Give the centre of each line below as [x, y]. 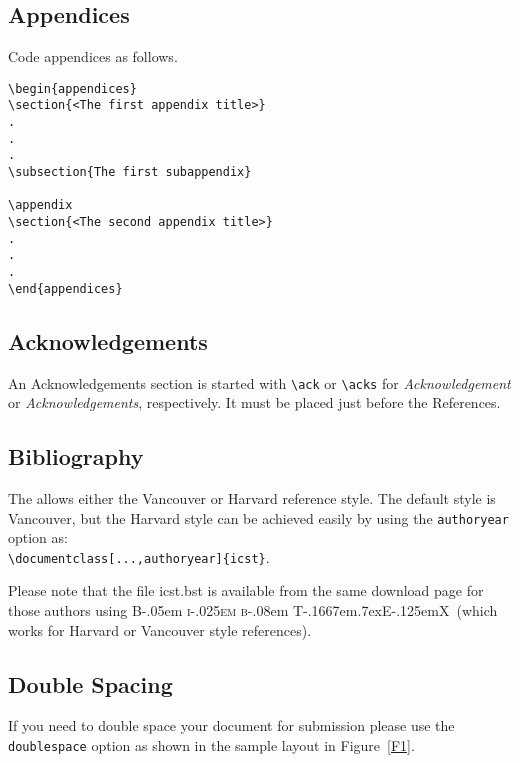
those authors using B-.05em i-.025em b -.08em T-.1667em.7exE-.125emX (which [253, 610]
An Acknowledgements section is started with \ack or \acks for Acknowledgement [259, 382]
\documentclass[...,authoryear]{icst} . [139, 556]
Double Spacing [90, 683]
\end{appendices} [65, 288]
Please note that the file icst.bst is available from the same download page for [246, 590]
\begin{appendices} [72, 88]
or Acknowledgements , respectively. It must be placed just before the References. [254, 402]
